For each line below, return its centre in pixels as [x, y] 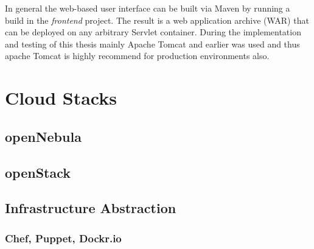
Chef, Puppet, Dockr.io [63, 238]
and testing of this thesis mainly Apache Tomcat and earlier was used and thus [152, 44]
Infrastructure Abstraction [91, 208]
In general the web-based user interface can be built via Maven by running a [148, 8]
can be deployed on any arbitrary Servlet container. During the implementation [153, 32]
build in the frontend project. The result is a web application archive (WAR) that [157, 20]
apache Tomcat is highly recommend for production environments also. [137, 56]
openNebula [43, 136]
